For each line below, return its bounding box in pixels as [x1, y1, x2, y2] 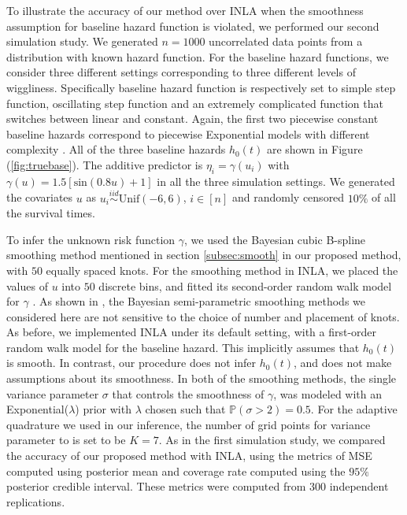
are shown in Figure [266, 141, 363, 157]
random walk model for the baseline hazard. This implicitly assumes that [6, 339, 360, 355]
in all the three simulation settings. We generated [157, 172, 395, 189]
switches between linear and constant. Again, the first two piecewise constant [6, 110, 379, 127]
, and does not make [294, 354, 392, 371]
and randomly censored [232, 189, 345, 206]
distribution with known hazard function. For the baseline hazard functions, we [6, 48, 389, 65]
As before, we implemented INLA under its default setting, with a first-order [6, 324, 377, 340]
